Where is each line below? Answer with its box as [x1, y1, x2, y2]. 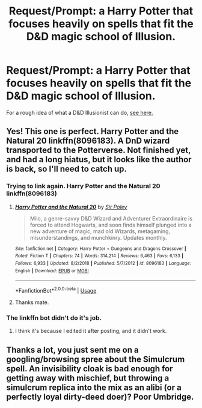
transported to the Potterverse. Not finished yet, [6, 145, 191, 156]
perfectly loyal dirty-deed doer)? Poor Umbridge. [6, 392, 194, 402]
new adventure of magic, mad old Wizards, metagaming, [29, 227, 170, 235]
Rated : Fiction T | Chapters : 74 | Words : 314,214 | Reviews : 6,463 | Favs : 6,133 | [14, 253, 184, 259]
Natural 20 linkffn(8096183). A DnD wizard [6, 136, 170, 146]
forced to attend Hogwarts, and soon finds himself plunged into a [29, 221, 192, 228]
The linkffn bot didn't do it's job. [6, 314, 102, 322]
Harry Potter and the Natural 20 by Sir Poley [14, 203, 127, 210]
